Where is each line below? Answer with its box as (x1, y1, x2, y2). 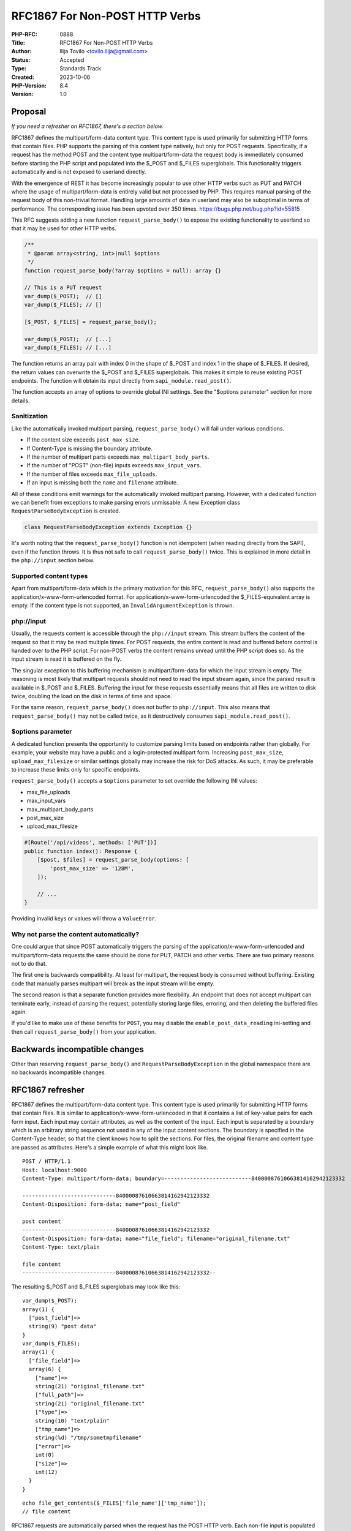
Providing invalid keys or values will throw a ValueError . (11, 915, 157, 922)
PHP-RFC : (11, 31, 38, 38)
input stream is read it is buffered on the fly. (11, 655, 122, 663)
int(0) (34, 1451, 55, 1459)
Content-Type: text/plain (22, 1244, 100, 1251)
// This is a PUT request (24, 284, 102, 291)
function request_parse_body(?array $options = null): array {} (24, 267, 222, 274)
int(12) (34, 1469, 58, 1475)
